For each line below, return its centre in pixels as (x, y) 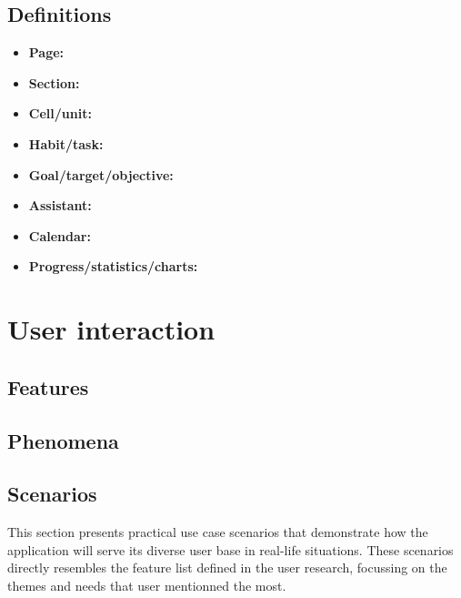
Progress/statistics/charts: (113, 266)
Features (48, 386)
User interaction (111, 329)
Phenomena (63, 440)
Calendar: (60, 235)
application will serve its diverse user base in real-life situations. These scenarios (230, 549)
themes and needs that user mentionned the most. (147, 585)
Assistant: (60, 205)
